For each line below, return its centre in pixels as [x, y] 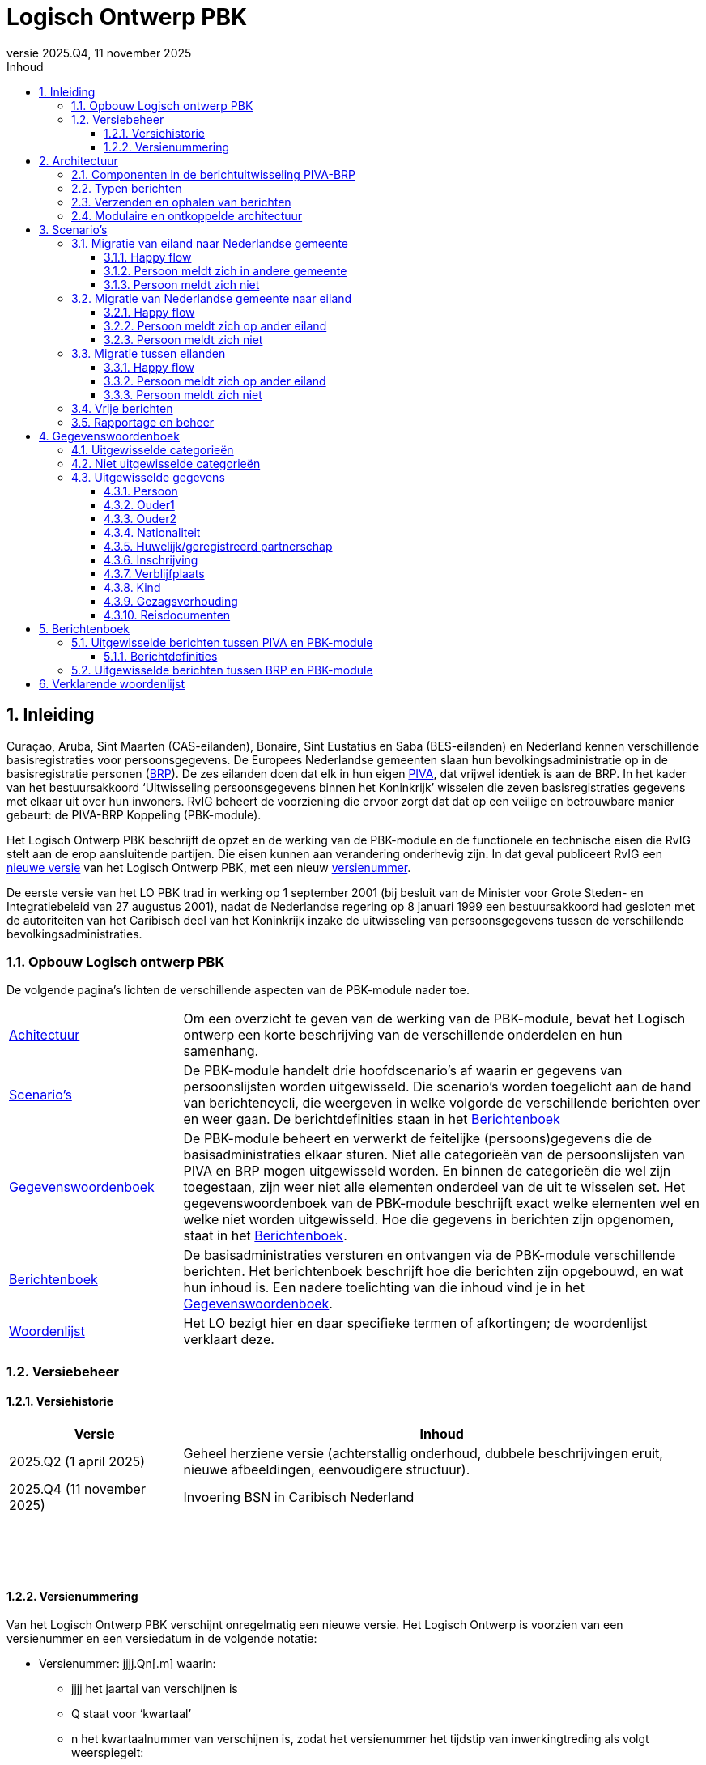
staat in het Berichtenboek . [265, 1236]
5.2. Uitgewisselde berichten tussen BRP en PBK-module [222, 670]
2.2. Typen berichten [127, 188]
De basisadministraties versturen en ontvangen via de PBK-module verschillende [430, 1255]
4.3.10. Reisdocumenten [167, 615]
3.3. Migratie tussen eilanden [149, 353]
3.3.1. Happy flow [149, 367]
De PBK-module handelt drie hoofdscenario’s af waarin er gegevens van [403, 1071]
